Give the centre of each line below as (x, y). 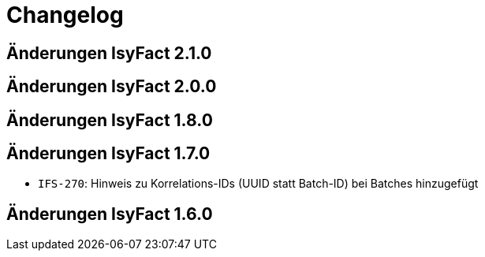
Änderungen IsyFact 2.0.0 (112, 87)
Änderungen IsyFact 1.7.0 (108, 154)
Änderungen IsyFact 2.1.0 (109, 53)
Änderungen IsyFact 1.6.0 (110, 214)
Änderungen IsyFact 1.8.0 (110, 120)
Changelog (65, 15)
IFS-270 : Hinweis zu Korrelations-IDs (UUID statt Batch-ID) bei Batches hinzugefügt (258, 184)
